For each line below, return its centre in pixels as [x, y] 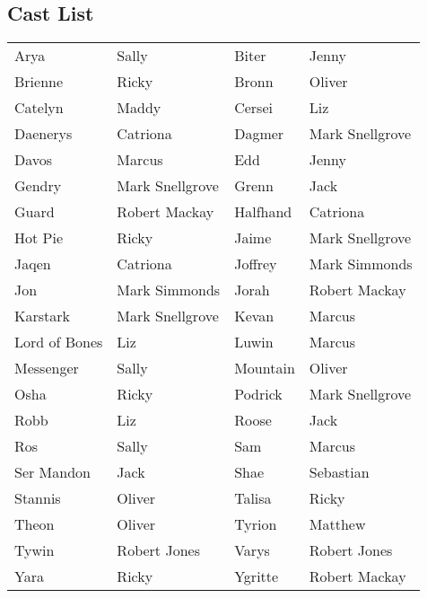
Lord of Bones [59, 342]
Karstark [42, 316]
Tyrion [256, 524]
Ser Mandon [52, 472]
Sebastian [339, 472]
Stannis [38, 498]
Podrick [258, 394]
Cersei [253, 108]
